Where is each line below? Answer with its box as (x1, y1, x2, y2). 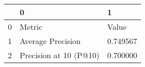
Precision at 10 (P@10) (20, 49, 100, 61)
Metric (20, 21, 42, 32)
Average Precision (20, 35, 81, 46)
